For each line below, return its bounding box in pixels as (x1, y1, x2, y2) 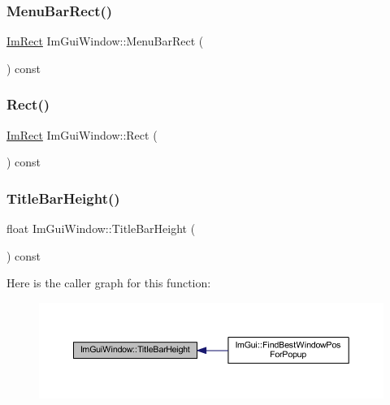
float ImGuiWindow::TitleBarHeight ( (6, 220, 196, 237)
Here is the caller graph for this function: (6, 274, 211, 291)
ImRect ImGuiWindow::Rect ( (6, 126, 158, 143)
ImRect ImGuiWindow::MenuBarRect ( (6, 32, 204, 50)
